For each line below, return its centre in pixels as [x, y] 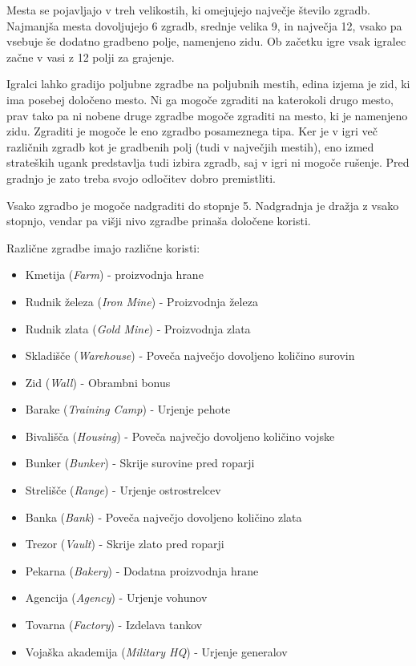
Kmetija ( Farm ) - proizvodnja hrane [114, 274]
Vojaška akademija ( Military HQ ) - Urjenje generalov [156, 651]
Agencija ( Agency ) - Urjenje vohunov [116, 597]
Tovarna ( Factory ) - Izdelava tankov [114, 625]
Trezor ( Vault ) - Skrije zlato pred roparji [125, 544]
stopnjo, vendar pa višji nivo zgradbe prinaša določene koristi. [159, 221]
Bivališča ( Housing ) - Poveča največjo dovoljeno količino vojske [180, 436]
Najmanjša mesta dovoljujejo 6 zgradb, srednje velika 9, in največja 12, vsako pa [204, 25]
